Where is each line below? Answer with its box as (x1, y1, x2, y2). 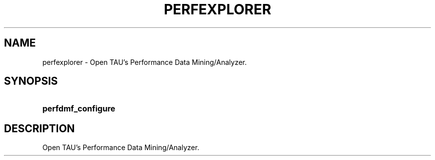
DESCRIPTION (4, 122, 75, 135)
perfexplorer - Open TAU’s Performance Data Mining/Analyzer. (42, 57, 247, 66)
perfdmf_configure (42, 104, 116, 114)
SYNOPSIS (4, 75, 58, 88)
